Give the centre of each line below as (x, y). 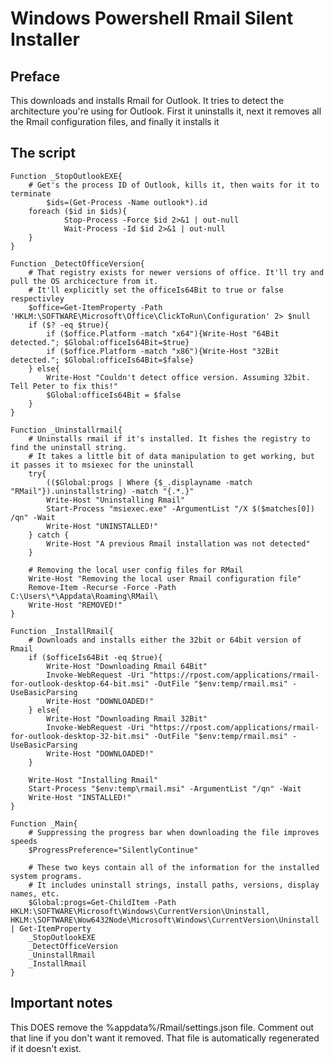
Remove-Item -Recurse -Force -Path (102, 587)
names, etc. (35, 893)
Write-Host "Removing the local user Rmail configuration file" (165, 578)
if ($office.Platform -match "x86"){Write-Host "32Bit (163, 351)
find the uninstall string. (69, 447)
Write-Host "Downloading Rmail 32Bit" (127, 718)
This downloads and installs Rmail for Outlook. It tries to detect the (147, 100)
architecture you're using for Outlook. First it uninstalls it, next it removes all (166, 111)
